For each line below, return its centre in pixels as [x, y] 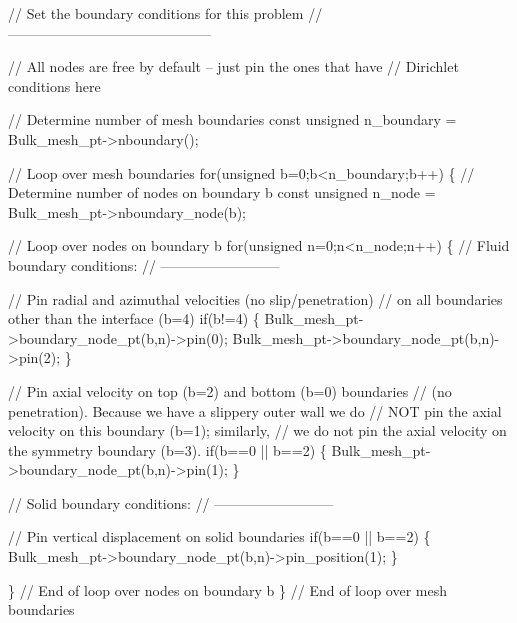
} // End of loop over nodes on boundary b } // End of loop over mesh [227, 589]
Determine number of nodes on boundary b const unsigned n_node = [222, 192]
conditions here [54, 85]
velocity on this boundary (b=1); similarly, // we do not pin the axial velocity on [257, 430]
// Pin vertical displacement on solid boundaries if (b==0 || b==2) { [219, 536]
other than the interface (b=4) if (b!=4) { [134, 318]
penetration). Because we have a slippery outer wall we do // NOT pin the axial [255, 410]
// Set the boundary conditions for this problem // [165, 13]
